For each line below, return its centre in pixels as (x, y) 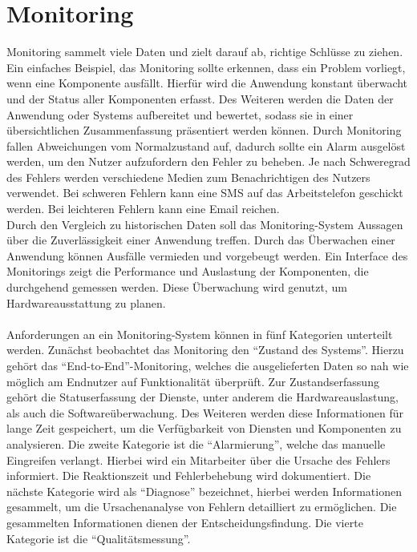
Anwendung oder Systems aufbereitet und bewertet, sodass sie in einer (180, 114)
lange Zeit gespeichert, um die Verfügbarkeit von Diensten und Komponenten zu (204, 428)
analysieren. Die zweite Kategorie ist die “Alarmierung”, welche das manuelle (196, 443)
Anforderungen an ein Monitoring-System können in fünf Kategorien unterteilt (200, 334)
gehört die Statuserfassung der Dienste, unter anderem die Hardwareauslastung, (203, 397)
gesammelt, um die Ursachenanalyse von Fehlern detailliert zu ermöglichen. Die (202, 507)
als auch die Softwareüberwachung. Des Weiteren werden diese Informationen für (205, 412)
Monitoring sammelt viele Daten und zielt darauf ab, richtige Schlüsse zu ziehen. (205, 52)
